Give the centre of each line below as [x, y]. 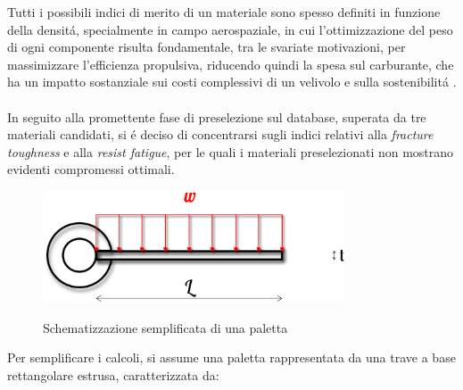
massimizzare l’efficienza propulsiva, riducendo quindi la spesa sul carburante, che [231, 64]
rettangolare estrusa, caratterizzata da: [113, 374]
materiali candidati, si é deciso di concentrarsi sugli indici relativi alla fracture [220, 134]
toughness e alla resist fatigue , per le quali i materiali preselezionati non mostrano [231, 151]
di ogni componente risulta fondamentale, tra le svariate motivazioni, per [207, 47]
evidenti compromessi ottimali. [91, 169]
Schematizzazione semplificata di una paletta [165, 327]
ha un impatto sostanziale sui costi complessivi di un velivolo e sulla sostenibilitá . [232, 82]
